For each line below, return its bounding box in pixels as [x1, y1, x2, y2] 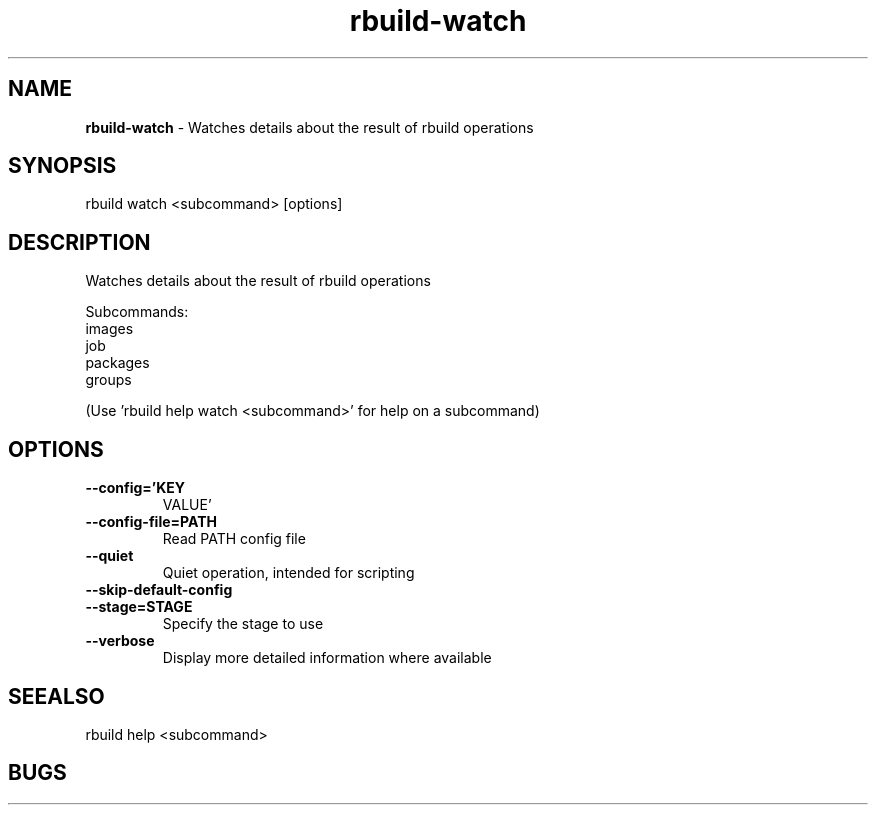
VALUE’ [162, 496, 212, 514]
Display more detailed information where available [162, 649, 492, 667]
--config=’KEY [85, 479, 186, 497]
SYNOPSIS [8, 153, 117, 179]
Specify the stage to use [162, 615, 324, 633]
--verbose [85, 632, 155, 650]
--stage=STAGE [85, 598, 193, 616]
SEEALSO [8, 683, 105, 709]
